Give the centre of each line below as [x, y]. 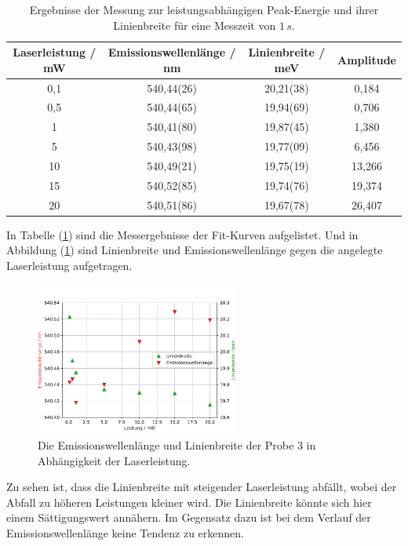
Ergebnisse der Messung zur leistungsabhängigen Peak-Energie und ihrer [204, 9]
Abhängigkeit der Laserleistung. [114, 460]
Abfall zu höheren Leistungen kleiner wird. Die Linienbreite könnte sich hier [189, 502]
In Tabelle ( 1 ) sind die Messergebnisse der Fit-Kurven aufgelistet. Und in [182, 234]
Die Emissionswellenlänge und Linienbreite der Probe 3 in [177, 444]
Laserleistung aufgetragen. [69, 265]
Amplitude [367, 59]
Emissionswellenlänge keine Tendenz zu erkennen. [126, 532]
